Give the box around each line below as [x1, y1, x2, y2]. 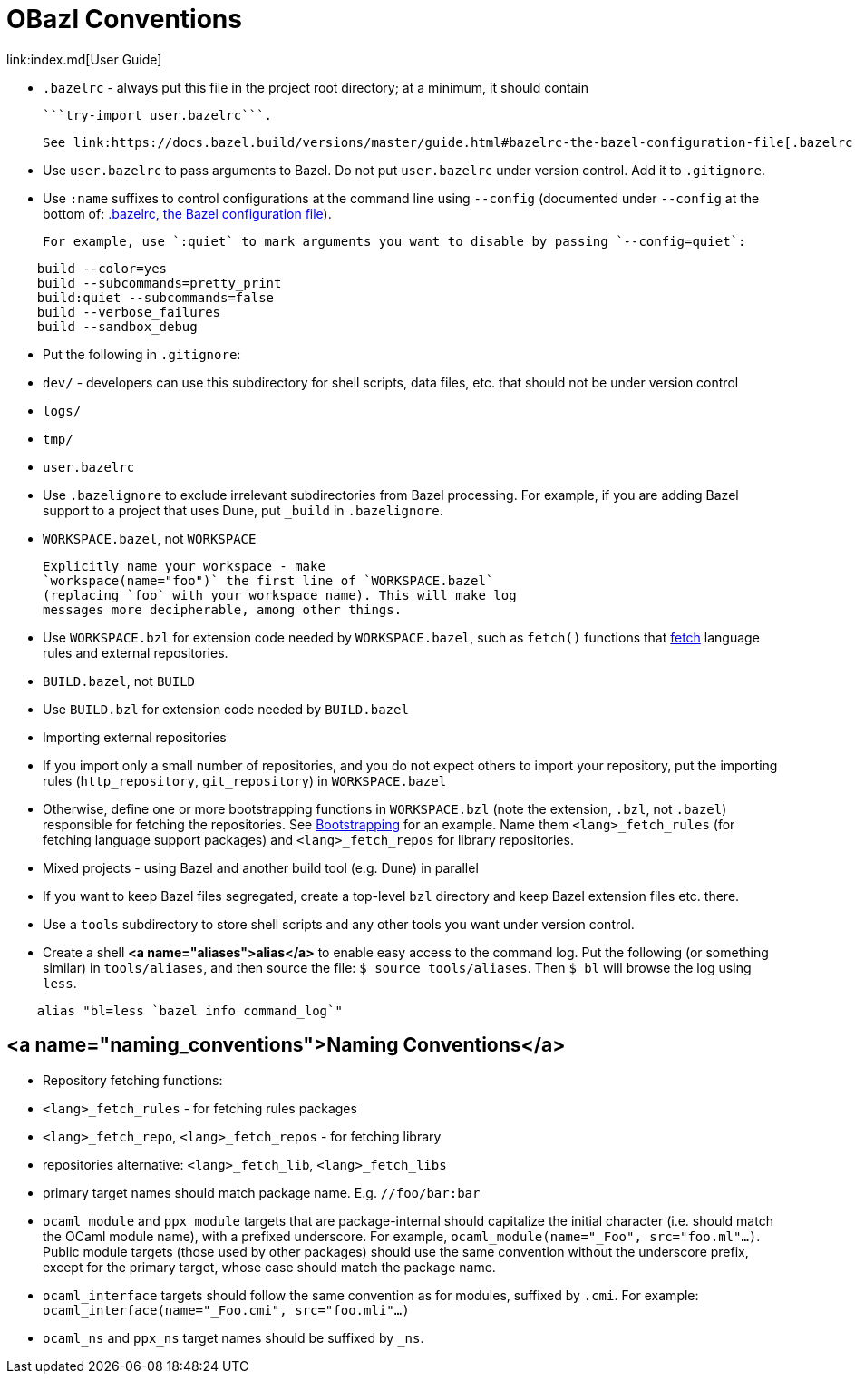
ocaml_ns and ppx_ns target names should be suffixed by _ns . [43, 1329, 424, 1346]
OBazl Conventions [6, 4, 242, 34]
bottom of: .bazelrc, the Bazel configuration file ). [43, 205, 332, 221]
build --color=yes [36, 260, 168, 276]
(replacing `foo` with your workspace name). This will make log [43, 587, 517, 602]
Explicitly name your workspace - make [43, 558, 325, 573]
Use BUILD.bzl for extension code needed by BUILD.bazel [43, 700, 409, 717]
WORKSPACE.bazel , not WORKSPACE [43, 530, 257, 546]
